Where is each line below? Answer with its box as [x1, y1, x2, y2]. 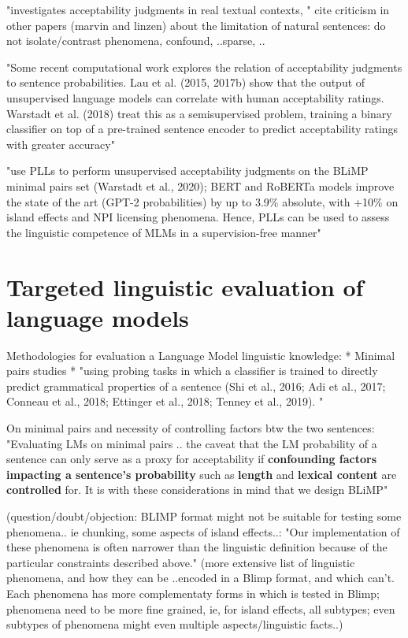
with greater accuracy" [6, 135, 115, 152]
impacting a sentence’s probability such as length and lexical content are [6, 466, 397, 482]
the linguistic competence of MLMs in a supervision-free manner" [6, 224, 321, 240]
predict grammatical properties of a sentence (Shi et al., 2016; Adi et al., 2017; [6, 377, 386, 394]
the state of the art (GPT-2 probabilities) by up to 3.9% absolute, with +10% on [6, 193, 399, 210]
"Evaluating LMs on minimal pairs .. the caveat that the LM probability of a [6, 435, 377, 451]
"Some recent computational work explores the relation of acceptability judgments [6, 58, 402, 75]
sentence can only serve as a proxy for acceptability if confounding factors [6, 451, 377, 467]
